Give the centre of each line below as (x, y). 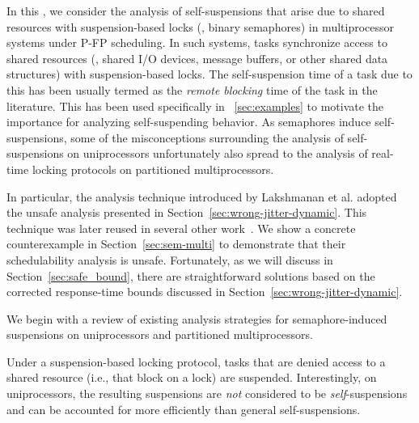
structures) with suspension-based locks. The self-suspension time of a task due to (209, 74)
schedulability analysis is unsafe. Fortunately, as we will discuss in (170, 259)
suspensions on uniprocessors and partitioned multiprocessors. (160, 334)
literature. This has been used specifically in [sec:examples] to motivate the (195, 106)
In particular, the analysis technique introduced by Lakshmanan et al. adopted (202, 196)
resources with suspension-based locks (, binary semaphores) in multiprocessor (201, 26)
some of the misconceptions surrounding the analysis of (207, 137)
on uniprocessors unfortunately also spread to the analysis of (218, 153)
